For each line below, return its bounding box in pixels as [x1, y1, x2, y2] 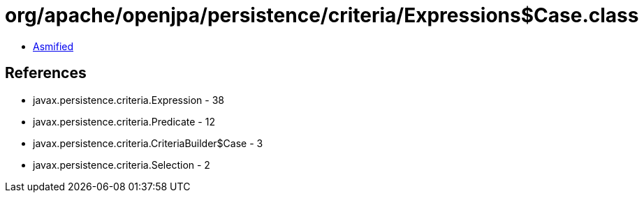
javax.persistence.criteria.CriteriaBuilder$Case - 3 [33, 137, 263, 149]
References [5, 64, 87, 82]
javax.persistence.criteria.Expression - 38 [33, 93, 225, 106]
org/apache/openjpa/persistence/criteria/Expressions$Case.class [5, 3, 639, 27]
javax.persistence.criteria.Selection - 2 [33, 158, 210, 171]
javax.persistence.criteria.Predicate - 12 [33, 115, 215, 128]
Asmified [33, 40, 74, 52]
